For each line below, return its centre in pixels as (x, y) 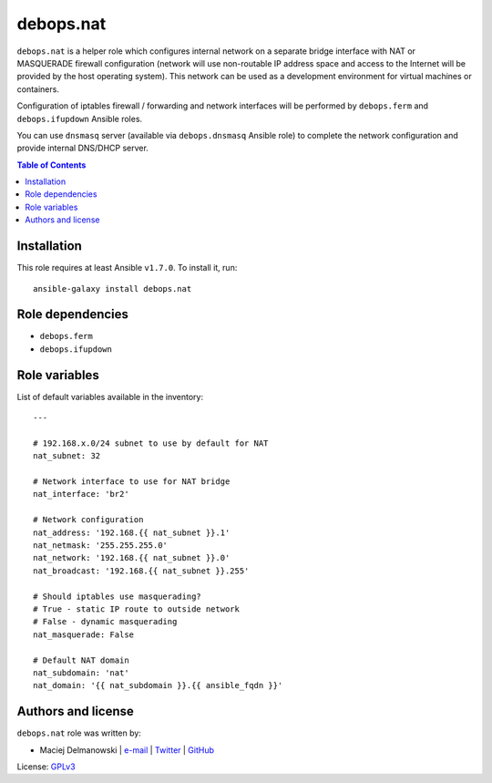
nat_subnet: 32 (67, 456)
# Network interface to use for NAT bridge (132, 482)
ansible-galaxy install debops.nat (113, 288)
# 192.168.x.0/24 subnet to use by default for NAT (151, 443)
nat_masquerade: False (84, 634)
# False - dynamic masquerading (105, 622)
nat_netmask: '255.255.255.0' (101, 546)
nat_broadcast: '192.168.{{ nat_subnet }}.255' (141, 571)
